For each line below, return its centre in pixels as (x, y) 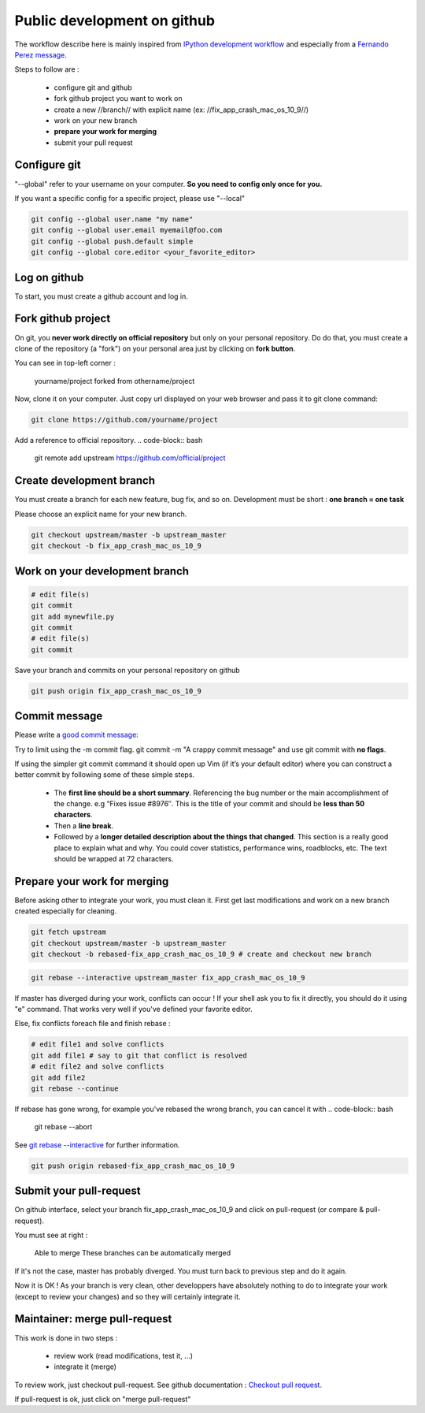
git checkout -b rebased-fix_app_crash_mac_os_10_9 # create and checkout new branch (201, 954)
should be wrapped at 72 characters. (114, 859)
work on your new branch (96, 120)
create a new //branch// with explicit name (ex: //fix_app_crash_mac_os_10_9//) (181, 110)
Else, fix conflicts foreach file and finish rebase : (92, 1024)
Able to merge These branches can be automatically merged (133, 1253)
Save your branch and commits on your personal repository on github (127, 670)
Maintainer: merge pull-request (93, 1319)
